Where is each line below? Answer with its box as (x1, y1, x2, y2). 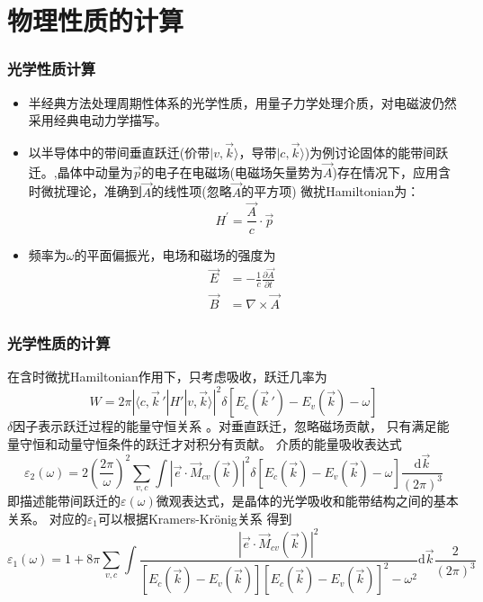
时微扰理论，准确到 (28, 182, 142, 201)
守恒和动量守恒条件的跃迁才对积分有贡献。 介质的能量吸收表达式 (19, 434, 402, 453)
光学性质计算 (7, 58, 96, 80)
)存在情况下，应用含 (332, 162, 451, 181)
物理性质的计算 (7, 2, 184, 39)
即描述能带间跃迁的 (7, 491, 121, 510)
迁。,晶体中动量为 (28, 162, 133, 181)
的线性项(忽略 (151, 182, 232, 201)
